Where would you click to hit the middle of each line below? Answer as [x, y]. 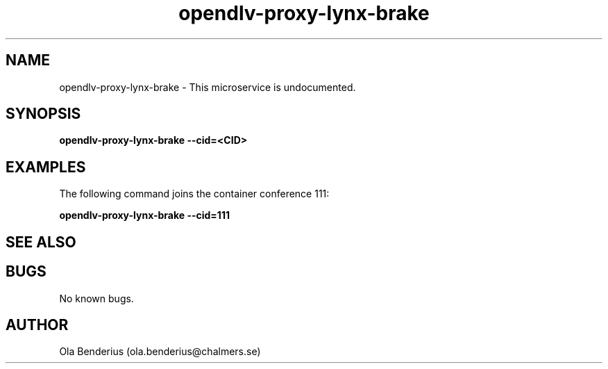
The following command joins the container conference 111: [194, 194]
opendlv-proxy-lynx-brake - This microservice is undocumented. [208, 87]
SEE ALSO [41, 242]
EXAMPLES [46, 167]
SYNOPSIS [43, 114]
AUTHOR [37, 325]
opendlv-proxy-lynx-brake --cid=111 [144, 215]
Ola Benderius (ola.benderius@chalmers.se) [160, 352]
